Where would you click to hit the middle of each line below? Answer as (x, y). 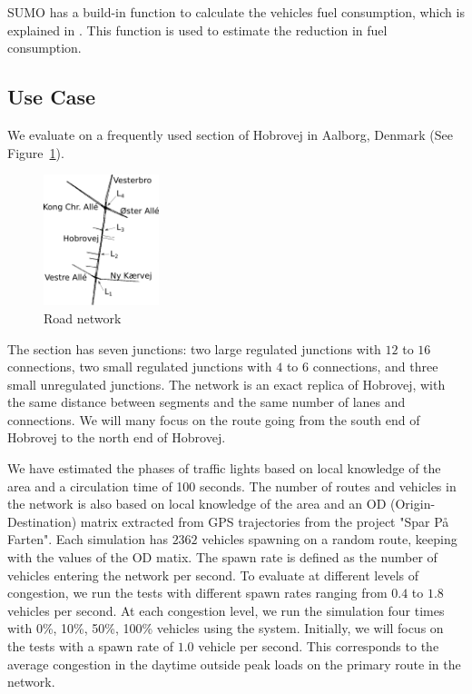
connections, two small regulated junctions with (140, 367)
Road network (83, 317)
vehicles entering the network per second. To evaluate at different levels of (213, 575)
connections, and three (375, 367)
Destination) (42, 521)
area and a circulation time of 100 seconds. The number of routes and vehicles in (232, 486)
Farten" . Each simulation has (88, 539)
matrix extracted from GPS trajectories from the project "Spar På (265, 521)
